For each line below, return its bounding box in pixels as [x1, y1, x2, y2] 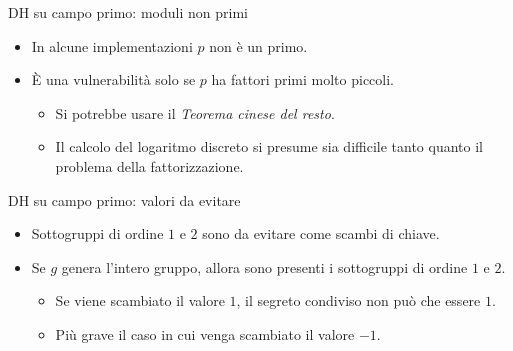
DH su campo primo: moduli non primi [8, 2, 248, 22]
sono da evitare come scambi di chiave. [202, 223, 440, 244]
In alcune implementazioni [31, 35, 193, 56]
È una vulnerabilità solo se [31, 69, 196, 90]
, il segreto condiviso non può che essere [236, 290, 481, 311]
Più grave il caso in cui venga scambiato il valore [55, 323, 355, 344]
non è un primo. [209, 35, 308, 56]
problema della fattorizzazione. [55, 155, 244, 176]
